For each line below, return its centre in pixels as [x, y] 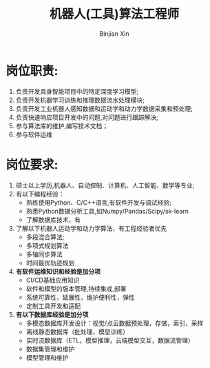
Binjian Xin [114, 33]
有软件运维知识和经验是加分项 [58, 271]
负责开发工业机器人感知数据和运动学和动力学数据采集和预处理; [104, 108]
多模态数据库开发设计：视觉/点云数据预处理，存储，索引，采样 [115, 323]
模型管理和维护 [47, 357]
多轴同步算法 [44, 254]
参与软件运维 [34, 134]
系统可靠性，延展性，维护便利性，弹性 [80, 297]
